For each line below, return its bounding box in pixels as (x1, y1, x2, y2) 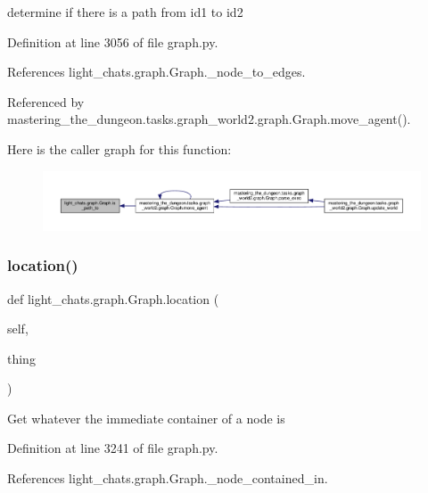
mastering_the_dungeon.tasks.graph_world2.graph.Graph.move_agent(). (7, 110, 411, 128)
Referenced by (7, 92, 85, 111)
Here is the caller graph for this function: (7, 139, 232, 158)
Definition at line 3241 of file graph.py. (7, 439, 218, 457)
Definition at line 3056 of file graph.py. (7, 32, 218, 51)
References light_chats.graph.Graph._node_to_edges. (7, 62, 306, 81)
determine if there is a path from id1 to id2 (7, 3, 243, 21)
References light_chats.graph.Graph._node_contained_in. (7, 469, 328, 488)
